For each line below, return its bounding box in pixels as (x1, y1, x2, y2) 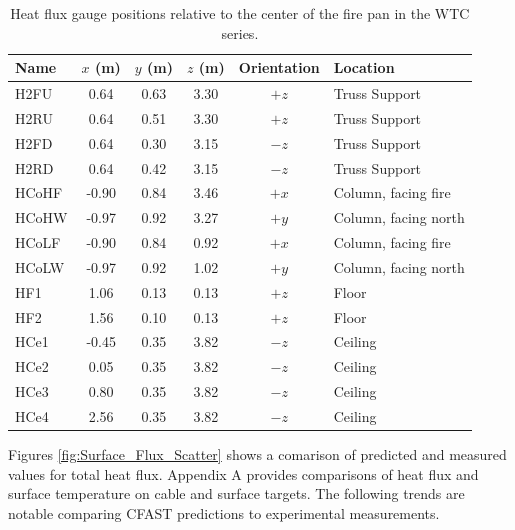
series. (221, 22, 259, 43)
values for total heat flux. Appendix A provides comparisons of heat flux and (8, 463, 479, 484)
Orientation (238, 57, 320, 78)
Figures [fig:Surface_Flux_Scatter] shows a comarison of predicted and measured (8, 444, 507, 465)
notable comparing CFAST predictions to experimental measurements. (8, 502, 440, 523)
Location (333, 57, 395, 78)
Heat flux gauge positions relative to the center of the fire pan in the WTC (10, 3, 470, 23)
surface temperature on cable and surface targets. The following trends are (8, 483, 465, 504)
